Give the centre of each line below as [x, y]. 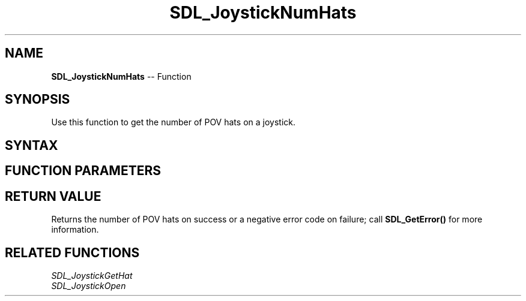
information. [75, 230]
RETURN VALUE [53, 196]
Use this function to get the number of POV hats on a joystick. [173, 122]
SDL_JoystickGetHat [92, 275]
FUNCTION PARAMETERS [83, 171]
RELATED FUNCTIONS [72, 252]
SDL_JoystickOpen [89, 285]
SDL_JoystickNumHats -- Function [121, 76]
